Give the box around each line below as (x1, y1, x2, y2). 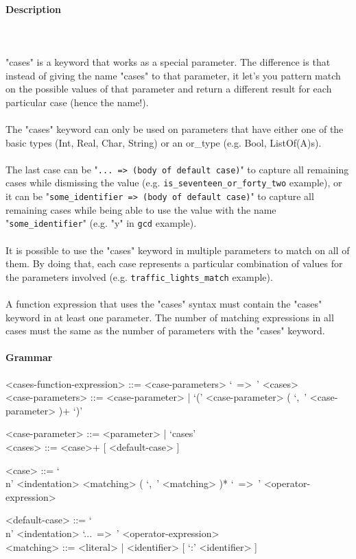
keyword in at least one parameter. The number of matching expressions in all (5, 310, 334, 324)
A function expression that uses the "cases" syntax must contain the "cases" (5, 296, 322, 310)
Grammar (5, 350, 53, 364)
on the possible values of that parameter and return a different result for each (5, 82, 332, 96)
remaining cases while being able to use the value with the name (5, 202, 276, 216)
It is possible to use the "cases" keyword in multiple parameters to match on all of (5, 243, 350, 257)
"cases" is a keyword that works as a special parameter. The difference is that (5, 54, 331, 69)
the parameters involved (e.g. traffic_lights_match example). (5, 269, 273, 284)
